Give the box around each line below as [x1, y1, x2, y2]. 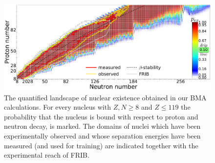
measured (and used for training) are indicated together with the [4, 140, 198, 150]
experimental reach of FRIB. [4, 150, 89, 160]
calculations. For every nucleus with [4, 102, 111, 112]
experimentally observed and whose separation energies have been [4, 130, 201, 140]
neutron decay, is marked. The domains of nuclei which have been [4, 121, 201, 131]
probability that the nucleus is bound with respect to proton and [4, 111, 198, 121]
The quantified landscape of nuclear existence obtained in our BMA [4, 92, 207, 102]
